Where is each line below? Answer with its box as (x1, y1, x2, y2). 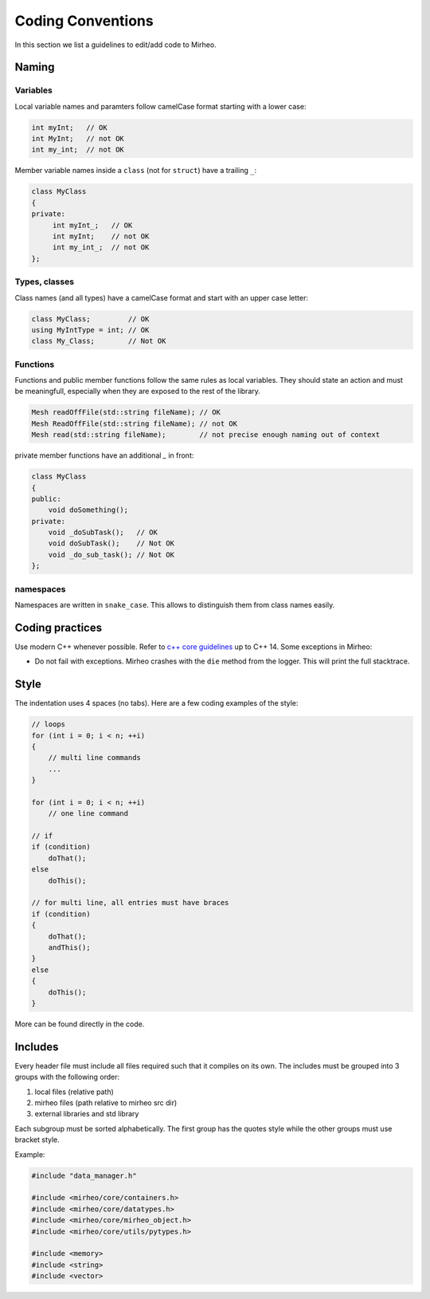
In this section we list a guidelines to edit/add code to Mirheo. (14, 40, 217, 49)
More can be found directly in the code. (14, 1019, 145, 1029)
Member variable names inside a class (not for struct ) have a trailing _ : (14, 166, 257, 175)
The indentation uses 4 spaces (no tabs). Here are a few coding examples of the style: (14, 699, 299, 708)
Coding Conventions (14, 12, 154, 30)
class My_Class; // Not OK (31, 337, 166, 346)
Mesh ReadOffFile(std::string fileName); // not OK (31, 419, 238, 428)
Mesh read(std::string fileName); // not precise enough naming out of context (31, 431, 381, 439)
